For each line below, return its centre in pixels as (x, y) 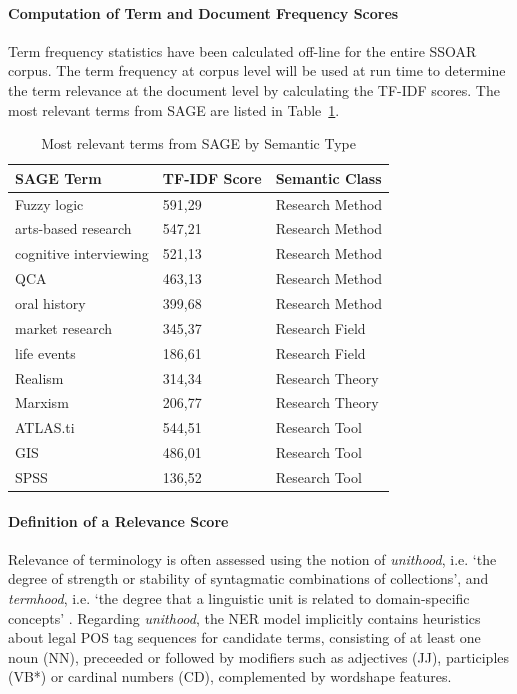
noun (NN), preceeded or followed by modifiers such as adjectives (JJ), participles (259, 656)
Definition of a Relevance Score (118, 520)
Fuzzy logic (49, 203)
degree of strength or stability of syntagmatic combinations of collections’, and (248, 578)
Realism (39, 377)
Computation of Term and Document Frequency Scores (203, 12)
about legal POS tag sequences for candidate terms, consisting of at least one (244, 637)
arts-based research (73, 228)
